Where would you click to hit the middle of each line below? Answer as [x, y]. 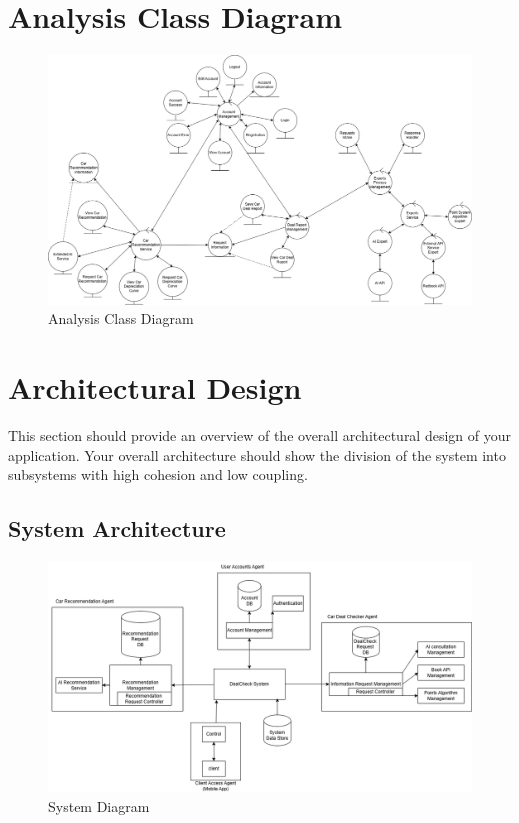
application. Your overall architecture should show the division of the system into [257, 454]
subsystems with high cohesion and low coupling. [158, 474]
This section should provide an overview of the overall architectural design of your [259, 435]
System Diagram [99, 805]
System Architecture [117, 528]
